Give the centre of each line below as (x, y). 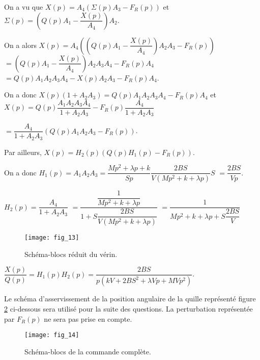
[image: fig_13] (52, 238)
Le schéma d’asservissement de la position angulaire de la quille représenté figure (130, 299)
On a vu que (24, 7)
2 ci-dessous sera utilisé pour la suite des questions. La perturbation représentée (128, 308)
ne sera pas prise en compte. (88, 318)
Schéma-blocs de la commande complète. (88, 351)
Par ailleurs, (23, 152)
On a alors (20, 45)
